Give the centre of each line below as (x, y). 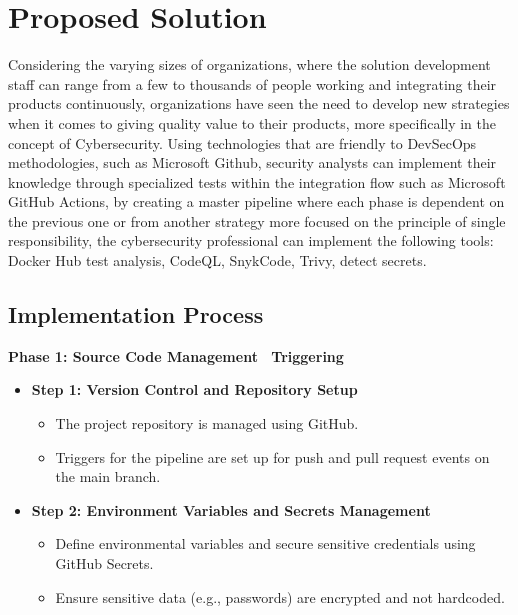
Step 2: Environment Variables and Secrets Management (231, 509)
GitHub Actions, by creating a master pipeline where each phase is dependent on (256, 201)
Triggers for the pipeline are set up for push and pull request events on (272, 456)
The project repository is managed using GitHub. (207, 423)
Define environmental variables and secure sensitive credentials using (265, 543)
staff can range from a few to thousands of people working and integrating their (252, 83)
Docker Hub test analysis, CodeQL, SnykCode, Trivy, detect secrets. (217, 260)
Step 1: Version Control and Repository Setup (194, 389)
